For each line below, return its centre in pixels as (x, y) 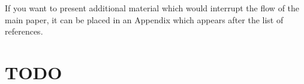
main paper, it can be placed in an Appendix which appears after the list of (144, 19)
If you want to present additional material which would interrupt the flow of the (152, 8)
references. (24, 31)
